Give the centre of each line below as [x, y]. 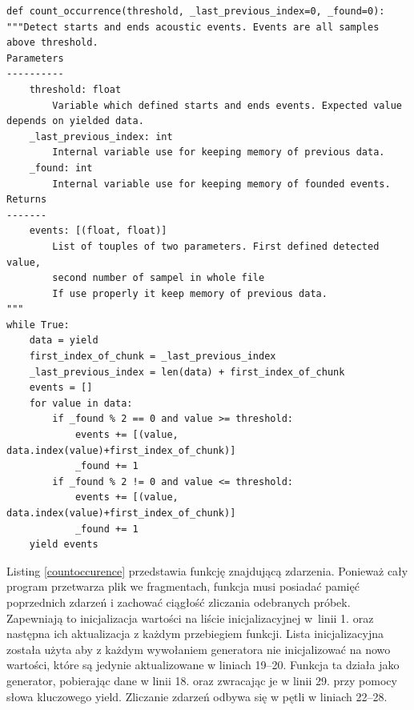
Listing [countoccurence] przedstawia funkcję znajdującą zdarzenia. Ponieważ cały [207, 570]
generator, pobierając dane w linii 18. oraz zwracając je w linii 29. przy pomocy [202, 680]
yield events [64, 545]
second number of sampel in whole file [159, 278]
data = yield [64, 341]
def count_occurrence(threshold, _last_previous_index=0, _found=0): [196, 11]
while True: [38, 325]
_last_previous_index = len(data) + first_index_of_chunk [187, 372]
